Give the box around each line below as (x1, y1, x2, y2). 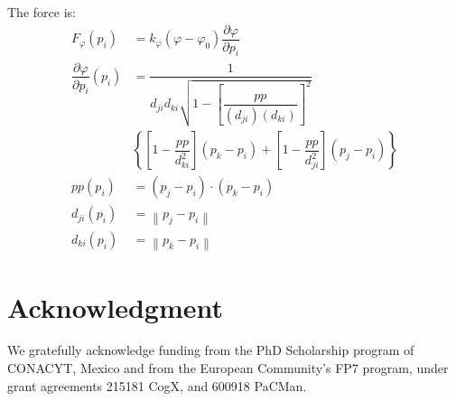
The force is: (7, 3, 76, 21)
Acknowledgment (7, 288, 223, 325)
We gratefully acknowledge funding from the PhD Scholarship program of (7, 340, 414, 359)
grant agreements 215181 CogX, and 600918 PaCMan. (7, 376, 307, 395)
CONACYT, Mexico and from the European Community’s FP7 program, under (7, 359, 449, 378)
